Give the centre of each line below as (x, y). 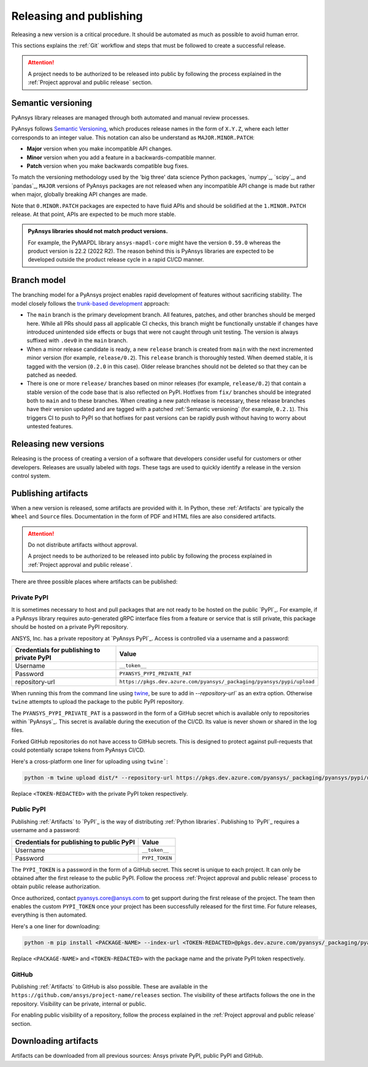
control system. (31, 476)
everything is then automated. (49, 915)
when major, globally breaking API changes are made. (79, 195)
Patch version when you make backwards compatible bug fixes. (108, 166)
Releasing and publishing (77, 16)
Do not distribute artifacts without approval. (83, 545)
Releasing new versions (58, 444)
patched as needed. (52, 375)
